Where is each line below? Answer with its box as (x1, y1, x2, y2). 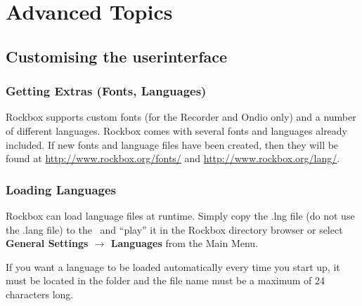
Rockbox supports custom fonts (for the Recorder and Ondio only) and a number (6, 109, 356, 124)
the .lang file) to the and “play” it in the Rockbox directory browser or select (6, 222, 343, 237)
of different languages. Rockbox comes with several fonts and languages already (6, 123, 348, 138)
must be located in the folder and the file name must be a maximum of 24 (6, 273, 325, 288)
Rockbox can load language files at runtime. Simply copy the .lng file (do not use (6, 208, 355, 222)
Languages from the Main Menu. (110, 236, 259, 251)
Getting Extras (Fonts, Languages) (6, 82, 207, 100)
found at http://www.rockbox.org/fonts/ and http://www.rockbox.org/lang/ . (6, 151, 340, 166)
